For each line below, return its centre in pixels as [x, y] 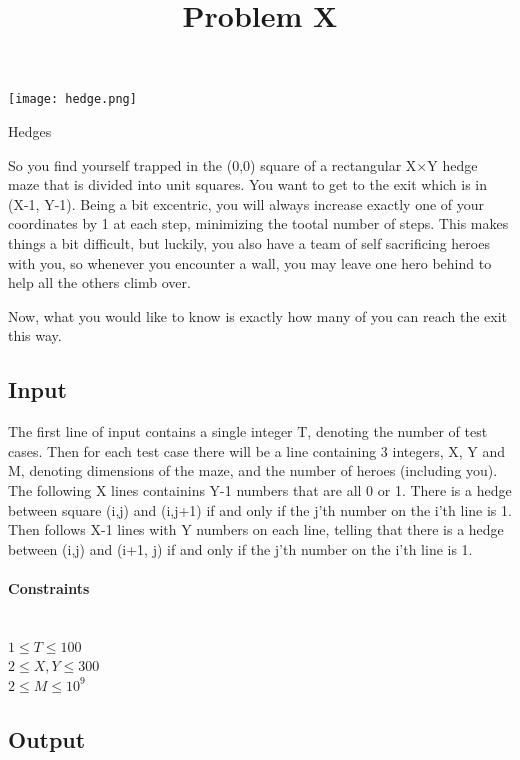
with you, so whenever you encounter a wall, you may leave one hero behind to [250, 262]
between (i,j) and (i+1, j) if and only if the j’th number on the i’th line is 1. [240, 548]
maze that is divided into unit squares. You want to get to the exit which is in [248, 184]
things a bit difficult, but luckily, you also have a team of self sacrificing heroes [249, 243]
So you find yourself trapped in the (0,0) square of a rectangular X [212, 164]
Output [47, 738]
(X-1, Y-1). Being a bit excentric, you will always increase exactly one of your [246, 203]
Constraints [49, 587]
